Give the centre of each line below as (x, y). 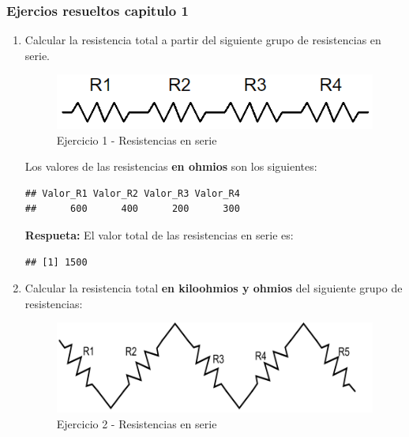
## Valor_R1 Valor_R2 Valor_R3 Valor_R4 (132, 193)
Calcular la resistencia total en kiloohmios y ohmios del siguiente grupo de (214, 288)
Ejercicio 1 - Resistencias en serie (137, 139)
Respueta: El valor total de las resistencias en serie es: (159, 234)
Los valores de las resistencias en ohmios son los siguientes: (171, 166)
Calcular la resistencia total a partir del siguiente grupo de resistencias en (203, 40)
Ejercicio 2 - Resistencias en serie (137, 423)
